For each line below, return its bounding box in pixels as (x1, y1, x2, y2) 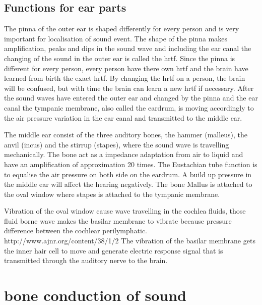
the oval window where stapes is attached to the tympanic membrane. (4, 188, 220, 199)
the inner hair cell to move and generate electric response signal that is (4, 245, 223, 256)
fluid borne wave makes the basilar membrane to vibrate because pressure (4, 215, 232, 226)
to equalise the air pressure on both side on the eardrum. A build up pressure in (4, 169, 252, 179)
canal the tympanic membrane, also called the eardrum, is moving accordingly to (4, 102, 254, 113)
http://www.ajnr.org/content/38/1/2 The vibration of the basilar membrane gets (4, 235, 255, 246)
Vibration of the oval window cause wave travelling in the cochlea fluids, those (4, 206, 246, 216)
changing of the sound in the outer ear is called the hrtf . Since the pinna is (4, 53, 235, 63)
